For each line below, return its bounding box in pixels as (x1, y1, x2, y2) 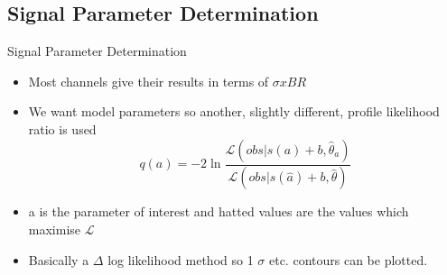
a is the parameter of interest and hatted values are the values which (28, 202, 409, 221)
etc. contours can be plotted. (268, 250, 428, 269)
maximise (28, 220, 81, 239)
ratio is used (28, 119, 97, 138)
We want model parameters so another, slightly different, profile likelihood (28, 102, 440, 121)
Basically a (28, 250, 89, 269)
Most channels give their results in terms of (28, 71, 269, 90)
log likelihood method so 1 (107, 250, 254, 269)
